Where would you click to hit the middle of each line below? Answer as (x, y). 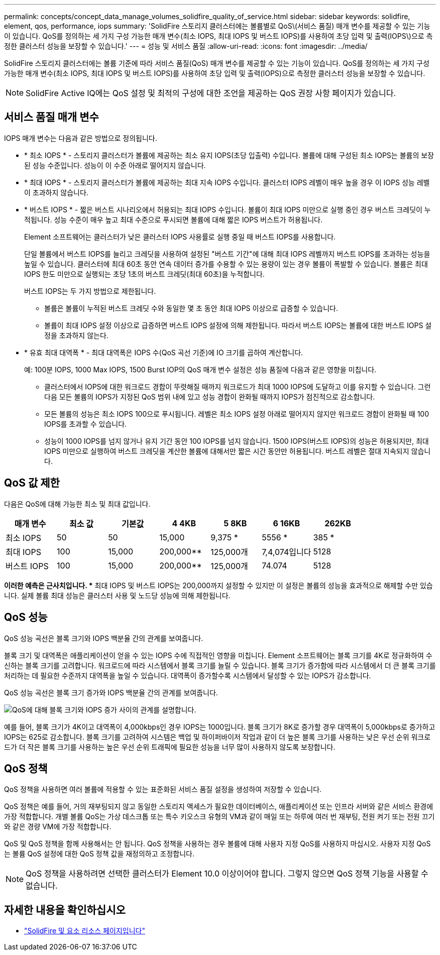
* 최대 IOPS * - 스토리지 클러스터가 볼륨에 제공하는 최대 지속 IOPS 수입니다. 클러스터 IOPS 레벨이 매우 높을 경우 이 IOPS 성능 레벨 (227, 182)
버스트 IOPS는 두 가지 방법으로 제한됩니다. (90, 291)
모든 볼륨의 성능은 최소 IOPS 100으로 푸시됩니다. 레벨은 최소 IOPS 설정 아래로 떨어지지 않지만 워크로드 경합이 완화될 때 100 (237, 414)
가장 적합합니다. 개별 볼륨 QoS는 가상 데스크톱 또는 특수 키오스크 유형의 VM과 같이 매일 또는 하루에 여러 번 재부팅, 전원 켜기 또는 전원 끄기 (219, 817)
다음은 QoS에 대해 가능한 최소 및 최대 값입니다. (77, 504)
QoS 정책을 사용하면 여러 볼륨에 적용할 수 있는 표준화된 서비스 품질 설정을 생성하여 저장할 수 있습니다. (163, 789)
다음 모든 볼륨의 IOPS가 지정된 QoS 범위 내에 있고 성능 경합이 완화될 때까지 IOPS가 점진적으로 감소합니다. (210, 396)
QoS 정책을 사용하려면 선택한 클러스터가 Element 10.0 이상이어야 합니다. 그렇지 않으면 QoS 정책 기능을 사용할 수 (227, 874)
